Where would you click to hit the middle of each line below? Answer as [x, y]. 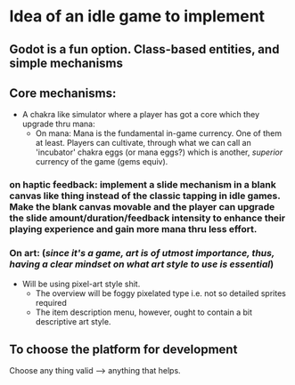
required [51, 302]
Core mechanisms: [63, 93]
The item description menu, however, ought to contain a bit [143, 312]
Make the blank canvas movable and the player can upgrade [142, 207]
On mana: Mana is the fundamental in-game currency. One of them [159, 133]
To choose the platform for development [123, 349]
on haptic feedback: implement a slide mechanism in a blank [143, 185]
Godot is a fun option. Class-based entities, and [144, 49]
